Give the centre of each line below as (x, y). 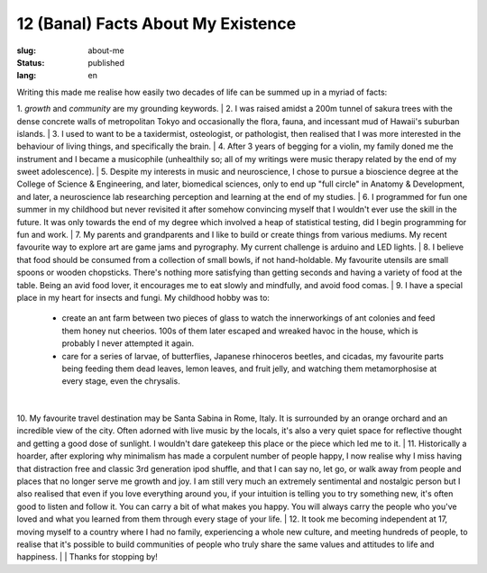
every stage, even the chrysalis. (121, 381)
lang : (27, 76)
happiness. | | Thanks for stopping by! (87, 557)
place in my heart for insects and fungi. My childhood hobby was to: (143, 297)
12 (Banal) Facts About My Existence (156, 23)
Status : (31, 62)
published (106, 62)
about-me (106, 50)
